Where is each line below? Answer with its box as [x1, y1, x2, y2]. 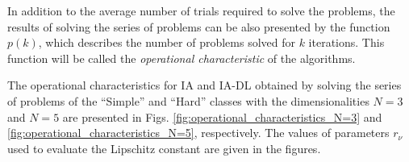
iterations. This [308, 34, 385, 51]
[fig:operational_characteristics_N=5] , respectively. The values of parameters [7, 124, 390, 141]
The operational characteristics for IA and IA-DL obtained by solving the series [7, 77, 402, 93]
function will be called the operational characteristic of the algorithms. [7, 49, 356, 66]
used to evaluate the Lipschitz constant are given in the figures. [7, 139, 321, 156]
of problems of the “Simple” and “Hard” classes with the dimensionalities [7, 92, 369, 109]
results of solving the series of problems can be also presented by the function [7, 18, 390, 35]
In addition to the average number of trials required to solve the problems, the [7, 2, 395, 19]
